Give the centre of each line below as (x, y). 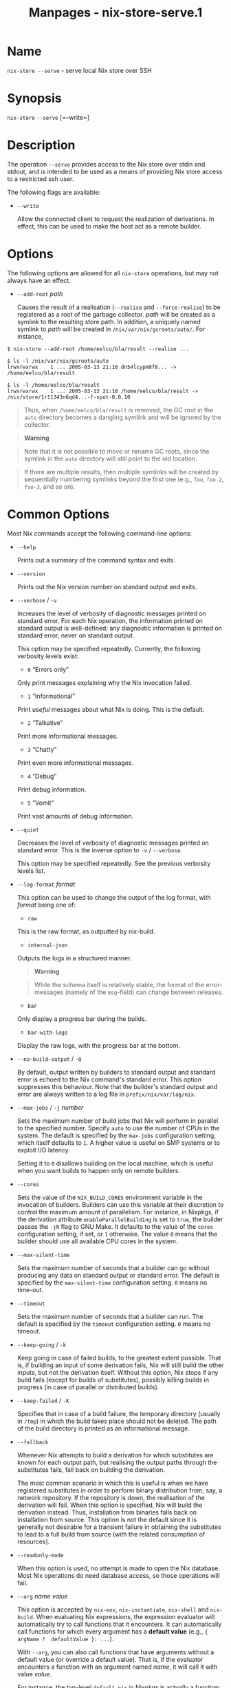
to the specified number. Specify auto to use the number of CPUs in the (118, 1128)
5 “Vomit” (41, 803)
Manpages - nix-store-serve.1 (115, 13)
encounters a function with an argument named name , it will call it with (117, 1667)
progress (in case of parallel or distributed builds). (88, 1387)
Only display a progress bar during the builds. (81, 1019)
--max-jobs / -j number (50, 1107)
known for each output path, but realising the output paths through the (117, 1462)
